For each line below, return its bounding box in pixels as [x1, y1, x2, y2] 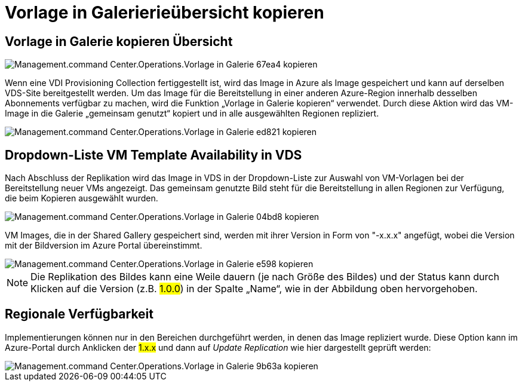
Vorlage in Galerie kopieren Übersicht [5, 33, 233, 49]
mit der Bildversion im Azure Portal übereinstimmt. [5, 240, 202, 251]
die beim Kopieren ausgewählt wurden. [5, 193, 158, 204]
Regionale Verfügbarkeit [5, 307, 154, 322]
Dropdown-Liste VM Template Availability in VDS [5, 147, 302, 163]
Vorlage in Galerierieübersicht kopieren [5, 2, 324, 23]
